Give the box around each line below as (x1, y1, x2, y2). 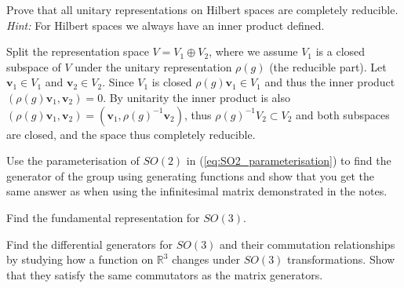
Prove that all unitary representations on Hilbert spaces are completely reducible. (6, 2, 399, 17)
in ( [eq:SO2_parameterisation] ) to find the (186, 152, 391, 169)
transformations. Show (287, 251, 395, 268)
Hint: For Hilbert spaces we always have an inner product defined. (6, 16, 325, 33)
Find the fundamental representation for (6, 209, 200, 225)
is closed (151, 74, 192, 90)
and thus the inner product (264, 74, 395, 90)
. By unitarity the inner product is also (103, 89, 291, 105)
